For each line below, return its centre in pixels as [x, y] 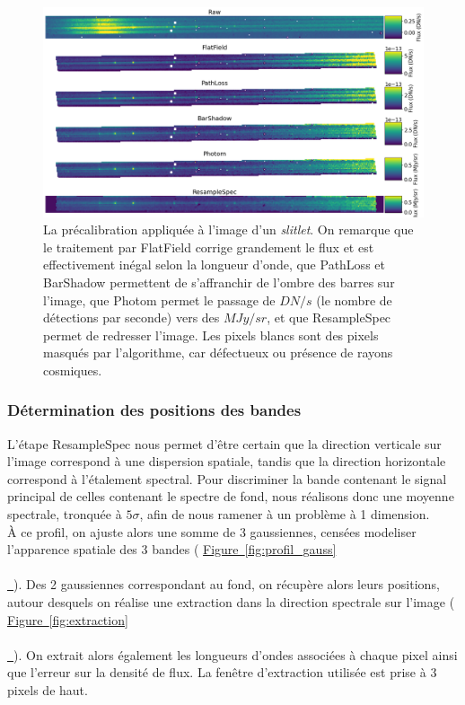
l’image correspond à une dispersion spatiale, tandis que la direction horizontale [227, 461]
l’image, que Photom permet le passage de [159, 300]
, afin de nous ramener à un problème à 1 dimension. [285, 514]
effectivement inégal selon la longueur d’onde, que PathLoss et [214, 264]
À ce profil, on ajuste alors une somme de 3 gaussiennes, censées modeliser [212, 531]
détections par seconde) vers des [132, 317]
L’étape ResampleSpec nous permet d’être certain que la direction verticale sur [224, 443]
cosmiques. [73, 370]
